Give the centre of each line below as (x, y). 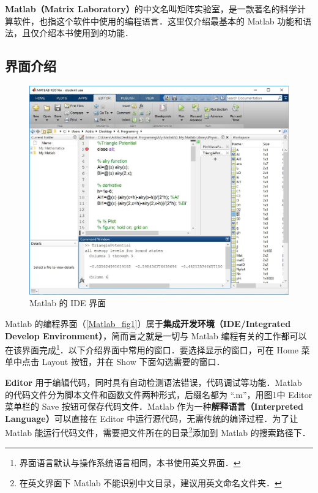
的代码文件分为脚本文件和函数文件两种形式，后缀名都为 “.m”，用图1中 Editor (159, 394)
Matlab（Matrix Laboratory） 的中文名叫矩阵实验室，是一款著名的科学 (151, 9)
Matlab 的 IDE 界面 (68, 303)
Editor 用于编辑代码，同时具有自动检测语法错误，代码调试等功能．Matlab (153, 382)
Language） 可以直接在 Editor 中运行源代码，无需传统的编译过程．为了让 (152, 418)
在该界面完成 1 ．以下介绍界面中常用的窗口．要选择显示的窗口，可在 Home (152, 349)
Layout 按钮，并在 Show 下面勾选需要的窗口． (133, 362)
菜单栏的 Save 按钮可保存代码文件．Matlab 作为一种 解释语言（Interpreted (154, 406)
